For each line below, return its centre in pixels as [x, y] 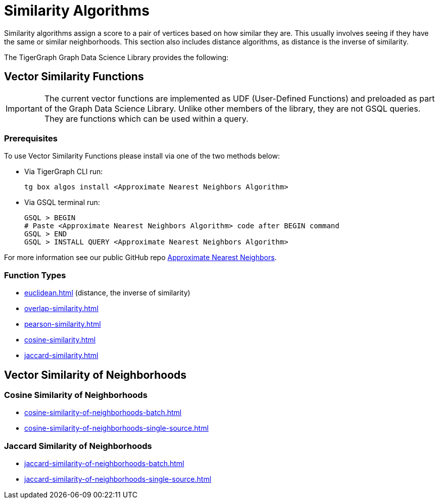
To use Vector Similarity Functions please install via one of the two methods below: [142, 156]
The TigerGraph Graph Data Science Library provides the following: [116, 57]
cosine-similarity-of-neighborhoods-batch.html [103, 413]
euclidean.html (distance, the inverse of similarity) [107, 293]
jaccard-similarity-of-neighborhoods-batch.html [104, 464]
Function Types [35, 275]
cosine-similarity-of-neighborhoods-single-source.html [116, 428]
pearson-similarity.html [63, 324]
